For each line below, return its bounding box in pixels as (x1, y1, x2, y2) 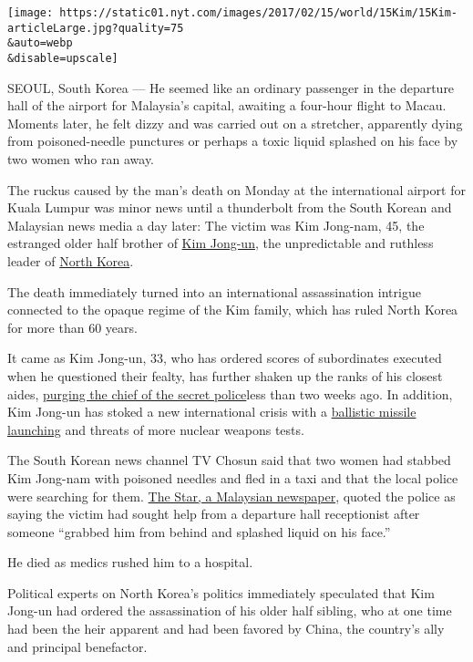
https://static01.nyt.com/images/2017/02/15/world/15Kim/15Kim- (59, 6, 458, 19)
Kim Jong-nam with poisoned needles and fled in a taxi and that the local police (7, 468, 458, 487)
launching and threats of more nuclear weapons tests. (7, 419, 304, 439)
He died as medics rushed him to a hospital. (7, 553, 253, 572)
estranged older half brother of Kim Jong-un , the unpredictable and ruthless (7, 233, 434, 253)
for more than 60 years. (7, 317, 138, 336)
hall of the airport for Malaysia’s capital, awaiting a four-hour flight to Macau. (7, 96, 447, 115)
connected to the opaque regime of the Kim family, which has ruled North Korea (7, 300, 458, 319)
